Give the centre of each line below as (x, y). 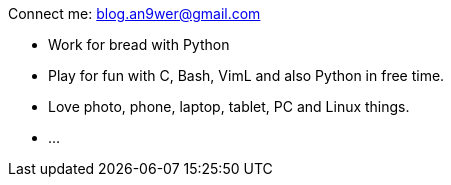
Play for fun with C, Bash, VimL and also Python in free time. (246, 75)
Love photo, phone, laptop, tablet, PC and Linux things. (229, 106)
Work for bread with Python (139, 44)
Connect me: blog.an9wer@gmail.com (134, 13)
